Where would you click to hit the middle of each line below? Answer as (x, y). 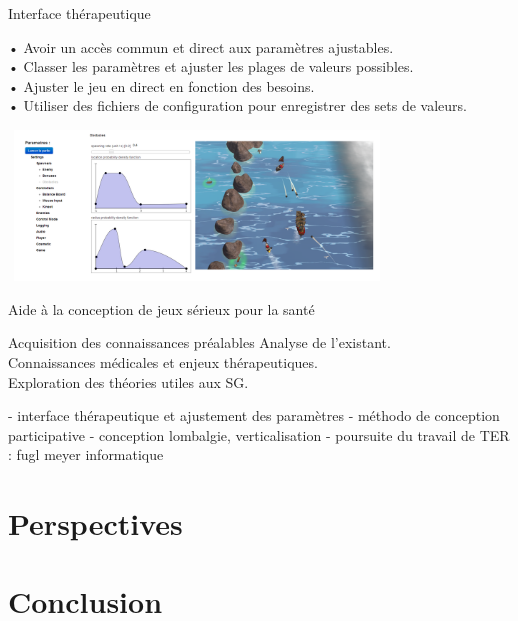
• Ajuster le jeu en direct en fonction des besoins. (161, 85)
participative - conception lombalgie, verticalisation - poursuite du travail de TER (259, 434)
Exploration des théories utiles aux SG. (128, 381)
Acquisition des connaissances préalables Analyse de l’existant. (199, 342)
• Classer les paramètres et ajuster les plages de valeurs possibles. (211, 66)
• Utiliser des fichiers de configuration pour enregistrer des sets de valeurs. (238, 105)
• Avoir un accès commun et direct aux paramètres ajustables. (201, 46)
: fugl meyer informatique (86, 454)
